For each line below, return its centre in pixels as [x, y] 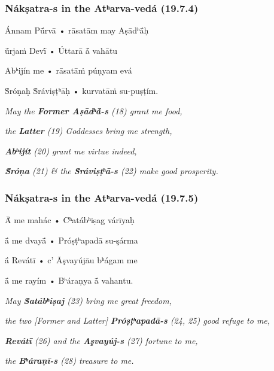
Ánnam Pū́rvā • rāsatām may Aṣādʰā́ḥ [77, 30]
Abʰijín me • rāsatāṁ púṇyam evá [68, 70]
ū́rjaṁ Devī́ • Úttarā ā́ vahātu [61, 50]
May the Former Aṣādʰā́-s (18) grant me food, [94, 110]
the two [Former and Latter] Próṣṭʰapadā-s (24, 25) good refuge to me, [138, 320]
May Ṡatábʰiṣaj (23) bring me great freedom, [88, 300]
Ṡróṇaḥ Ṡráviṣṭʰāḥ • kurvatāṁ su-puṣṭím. [82, 90]
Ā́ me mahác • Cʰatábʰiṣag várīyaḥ [70, 220]
